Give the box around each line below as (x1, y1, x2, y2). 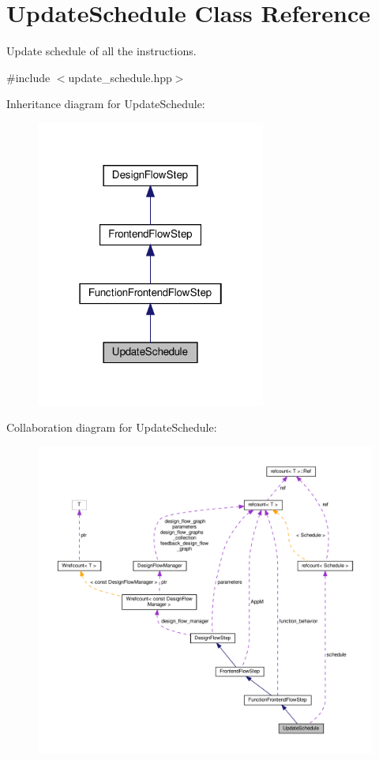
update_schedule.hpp (68, 69, 172, 85)
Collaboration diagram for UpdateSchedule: (6, 419, 217, 436)
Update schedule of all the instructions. (6, 43, 197, 59)
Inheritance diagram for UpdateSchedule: (6, 95, 205, 112)
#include (6, 69, 51, 85)
